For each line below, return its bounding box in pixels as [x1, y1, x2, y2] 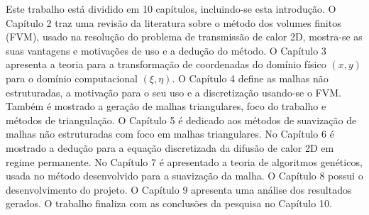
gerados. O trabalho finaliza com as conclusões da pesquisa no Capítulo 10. [6, 196, 332, 211]
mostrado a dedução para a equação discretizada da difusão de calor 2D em [6, 140, 334, 155]
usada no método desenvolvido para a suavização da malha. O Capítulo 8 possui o [6, 168, 363, 183]
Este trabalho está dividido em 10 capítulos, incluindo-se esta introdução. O [6, 1, 336, 16]
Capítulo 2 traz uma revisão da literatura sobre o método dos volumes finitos [6, 15, 341, 30]
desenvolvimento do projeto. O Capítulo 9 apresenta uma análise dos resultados [6, 182, 352, 197]
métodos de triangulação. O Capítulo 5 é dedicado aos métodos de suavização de [6, 112, 357, 127]
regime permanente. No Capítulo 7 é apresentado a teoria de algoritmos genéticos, [6, 154, 363, 169]
